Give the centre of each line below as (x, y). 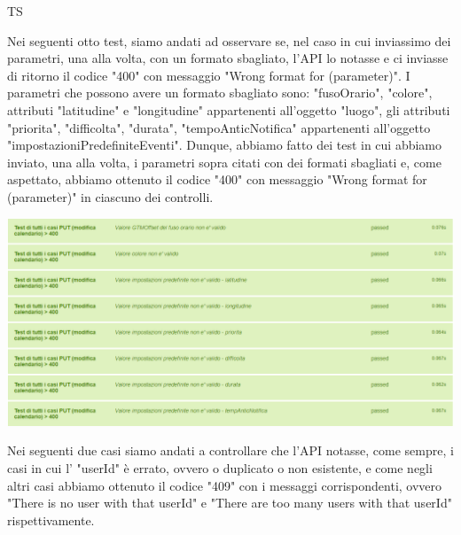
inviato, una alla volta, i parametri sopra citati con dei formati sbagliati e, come (224, 162)
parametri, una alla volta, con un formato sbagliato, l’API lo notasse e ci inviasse (228, 58)
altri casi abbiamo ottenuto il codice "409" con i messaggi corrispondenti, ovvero (225, 485)
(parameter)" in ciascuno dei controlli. (110, 196)
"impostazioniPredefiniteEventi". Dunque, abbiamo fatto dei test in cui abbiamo (225, 145)
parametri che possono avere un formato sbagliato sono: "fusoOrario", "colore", (220, 93)
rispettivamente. (51, 519)
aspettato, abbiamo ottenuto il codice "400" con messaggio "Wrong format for (217, 179)
